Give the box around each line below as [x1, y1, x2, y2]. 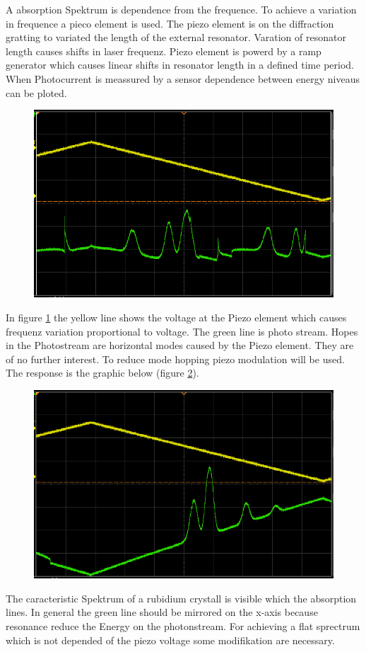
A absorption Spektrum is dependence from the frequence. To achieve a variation [6, 2, 357, 16]
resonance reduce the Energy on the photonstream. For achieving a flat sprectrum [6, 618, 360, 633]
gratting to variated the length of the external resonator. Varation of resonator [6, 30, 346, 45]
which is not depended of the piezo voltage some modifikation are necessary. [6, 632, 335, 647]
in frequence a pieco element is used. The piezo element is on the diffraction [6, 16, 334, 30]
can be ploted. [6, 85, 67, 100]
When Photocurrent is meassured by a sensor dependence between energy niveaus [6, 71, 360, 86]
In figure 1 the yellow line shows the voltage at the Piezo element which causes [6, 310, 347, 325]
